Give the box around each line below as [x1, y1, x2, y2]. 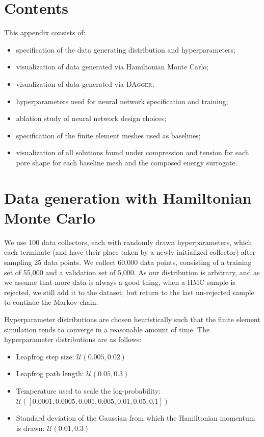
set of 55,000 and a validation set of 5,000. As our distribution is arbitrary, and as [4, 266, 260, 277]
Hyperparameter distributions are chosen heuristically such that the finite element [4, 313, 260, 324]
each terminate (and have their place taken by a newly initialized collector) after [4, 247, 256, 257]
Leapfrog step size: [16, 351, 74, 361]
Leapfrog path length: [16, 368, 84, 379]
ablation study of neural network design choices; [16, 113, 167, 124]
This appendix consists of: [4, 27, 86, 38]
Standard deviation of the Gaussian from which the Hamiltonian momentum [16, 412, 255, 423]
